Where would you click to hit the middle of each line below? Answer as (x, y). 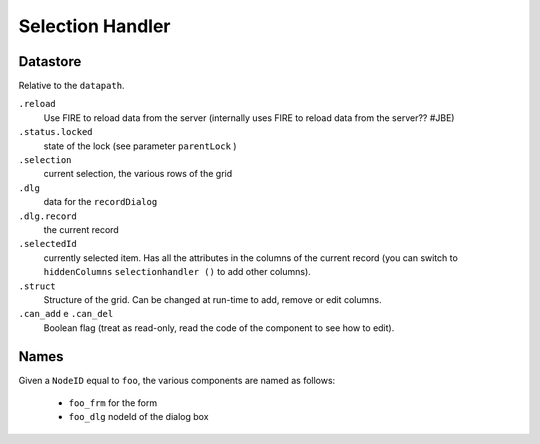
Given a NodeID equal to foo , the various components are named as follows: (177, 380)
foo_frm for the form (113, 403)
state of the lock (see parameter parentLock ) (140, 146)
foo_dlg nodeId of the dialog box (138, 417)
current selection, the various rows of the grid (138, 174)
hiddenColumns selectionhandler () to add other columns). (177, 272)
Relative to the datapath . (71, 86)
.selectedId (47, 244)
